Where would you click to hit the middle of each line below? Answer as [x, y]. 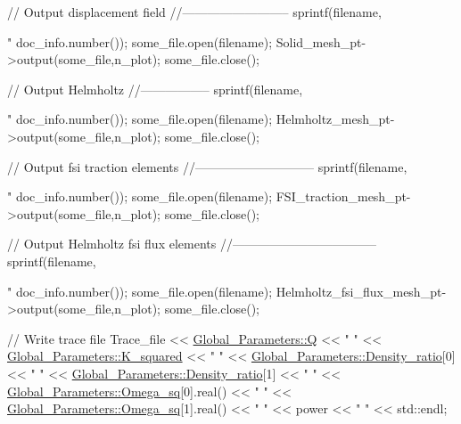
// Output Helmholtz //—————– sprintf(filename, [155, 89]
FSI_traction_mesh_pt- [343, 196]
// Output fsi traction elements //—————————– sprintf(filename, [207, 166]
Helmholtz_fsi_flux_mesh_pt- [361, 291]
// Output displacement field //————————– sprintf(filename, [194, 12]
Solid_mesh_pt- [321, 41]
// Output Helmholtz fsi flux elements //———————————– [192, 244]
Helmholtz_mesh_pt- [335, 119]
